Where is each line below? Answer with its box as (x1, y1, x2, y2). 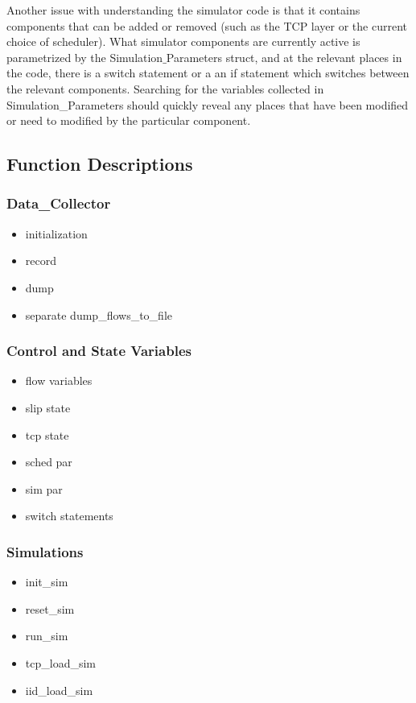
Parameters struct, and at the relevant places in (166, 48, 402, 65)
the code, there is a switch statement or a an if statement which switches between (6, 64, 410, 81)
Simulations (6, 541, 84, 561)
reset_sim (25, 600, 75, 617)
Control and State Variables (6, 341, 192, 361)
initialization (25, 225, 88, 242)
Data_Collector (6, 193, 111, 213)
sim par (25, 480, 63, 497)
